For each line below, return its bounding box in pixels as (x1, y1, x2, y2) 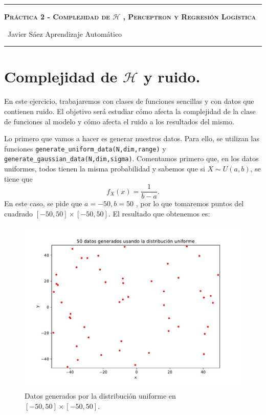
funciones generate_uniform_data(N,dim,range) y (4, 143, 166, 154)
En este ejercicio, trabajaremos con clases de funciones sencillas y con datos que (4, 96, 254, 106)
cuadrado (4, 208, 33, 219)
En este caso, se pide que (4, 198, 82, 209)
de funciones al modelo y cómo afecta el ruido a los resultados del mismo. (4, 116, 234, 126)
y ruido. (143, 66, 201, 87)
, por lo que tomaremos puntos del (136, 198, 244, 209)
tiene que (4, 173, 33, 184)
